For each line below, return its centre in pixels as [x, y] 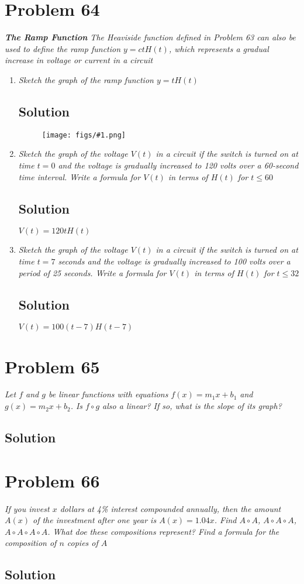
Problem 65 [52, 366]
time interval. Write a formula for [80, 176]
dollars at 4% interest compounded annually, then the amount [170, 508]
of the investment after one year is [94, 520]
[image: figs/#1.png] [84, 135]
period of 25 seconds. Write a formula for [92, 272]
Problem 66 [52, 480]
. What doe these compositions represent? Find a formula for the [163, 531]
